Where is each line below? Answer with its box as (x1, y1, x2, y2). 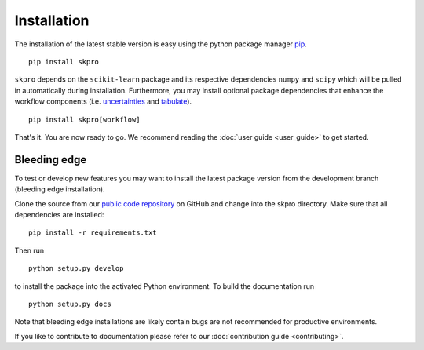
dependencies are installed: (14, 210, 104, 219)
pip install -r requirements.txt (28, 228, 157, 237)
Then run (14, 246, 45, 255)
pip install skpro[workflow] (28, 115, 141, 124)
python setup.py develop (28, 264, 124, 273)
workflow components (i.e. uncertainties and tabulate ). (14, 97, 192, 106)
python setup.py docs (28, 299, 111, 308)
